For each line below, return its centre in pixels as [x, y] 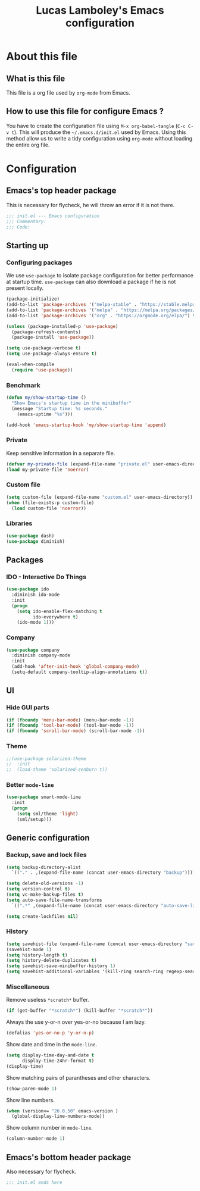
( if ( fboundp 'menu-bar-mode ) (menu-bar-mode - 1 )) [70, 720]
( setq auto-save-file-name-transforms [54, 900]
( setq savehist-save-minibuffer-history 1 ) [61, 966]
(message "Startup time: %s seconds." [60, 408]
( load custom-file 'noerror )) [49, 508]
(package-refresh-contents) [46, 332]
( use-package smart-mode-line [44, 797]
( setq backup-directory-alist [44, 867]
